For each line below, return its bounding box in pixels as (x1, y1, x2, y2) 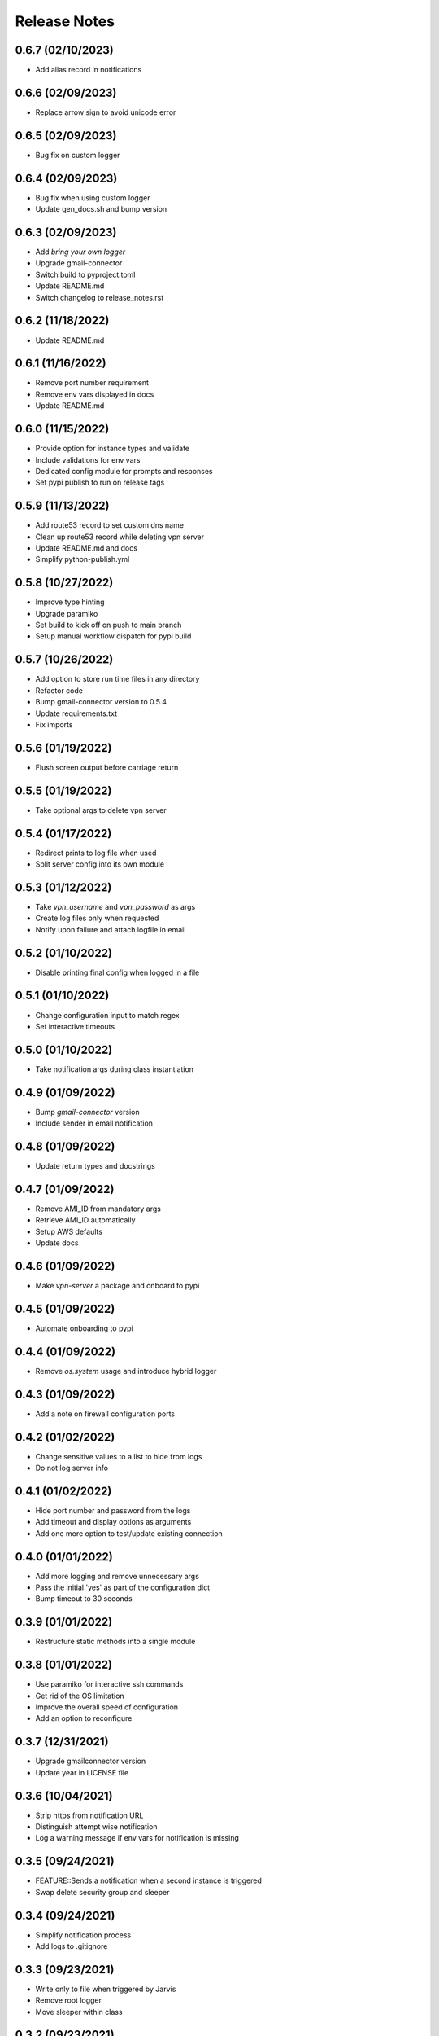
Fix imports (35, 719, 73, 729)
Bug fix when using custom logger (35, 192, 150, 203)
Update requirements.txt (35, 709, 118, 718)
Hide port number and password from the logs (35, 1505, 191, 1515)
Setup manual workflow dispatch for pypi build (35, 631, 192, 641)
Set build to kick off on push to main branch (35, 620, 182, 630)
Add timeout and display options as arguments (35, 1517, 192, 1527)
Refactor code (35, 685, 83, 695)
